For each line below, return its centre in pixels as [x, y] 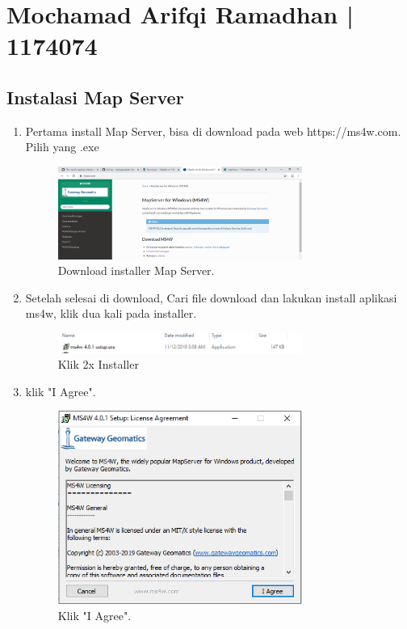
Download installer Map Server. [136, 270]
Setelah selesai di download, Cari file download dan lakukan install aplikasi [211, 297]
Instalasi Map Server [95, 97]
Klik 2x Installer [98, 364]
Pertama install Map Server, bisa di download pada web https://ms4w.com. [213, 131]
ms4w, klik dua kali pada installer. [111, 313]
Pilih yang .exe [62, 147]
